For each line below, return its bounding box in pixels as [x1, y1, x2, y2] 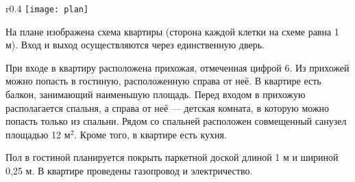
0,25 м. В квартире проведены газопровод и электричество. [5, 164, 253, 177]
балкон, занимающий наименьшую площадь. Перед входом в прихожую [5, 87, 306, 102]
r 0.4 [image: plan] [5, 1, 89, 15]
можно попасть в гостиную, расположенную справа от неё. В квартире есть [5, 74, 321, 88]
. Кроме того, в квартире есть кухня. [74, 127, 227, 141]
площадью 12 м [5, 127, 71, 141]
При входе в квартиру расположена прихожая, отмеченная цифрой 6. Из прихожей [5, 60, 350, 74]
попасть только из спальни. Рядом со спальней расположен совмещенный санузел [5, 114, 347, 128]
